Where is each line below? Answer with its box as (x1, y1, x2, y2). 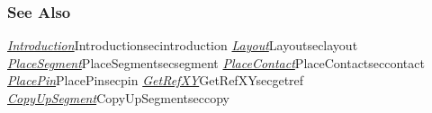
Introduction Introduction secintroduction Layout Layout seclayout (7, 36, 358, 55)
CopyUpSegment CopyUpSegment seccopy (7, 89, 229, 107)
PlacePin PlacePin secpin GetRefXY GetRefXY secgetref (7, 71, 304, 90)
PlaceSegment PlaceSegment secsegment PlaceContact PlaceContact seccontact (7, 53, 425, 72)
